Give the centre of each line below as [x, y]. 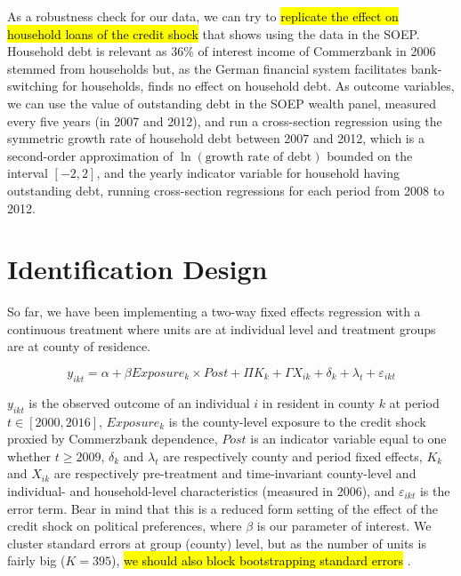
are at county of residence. [79, 346]
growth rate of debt [259, 157]
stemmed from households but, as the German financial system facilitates [207, 68]
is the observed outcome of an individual [139, 402]
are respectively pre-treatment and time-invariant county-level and [235, 473]
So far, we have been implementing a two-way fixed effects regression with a [214, 312]
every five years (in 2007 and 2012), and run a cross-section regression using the [225, 120]
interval [28, 173]
